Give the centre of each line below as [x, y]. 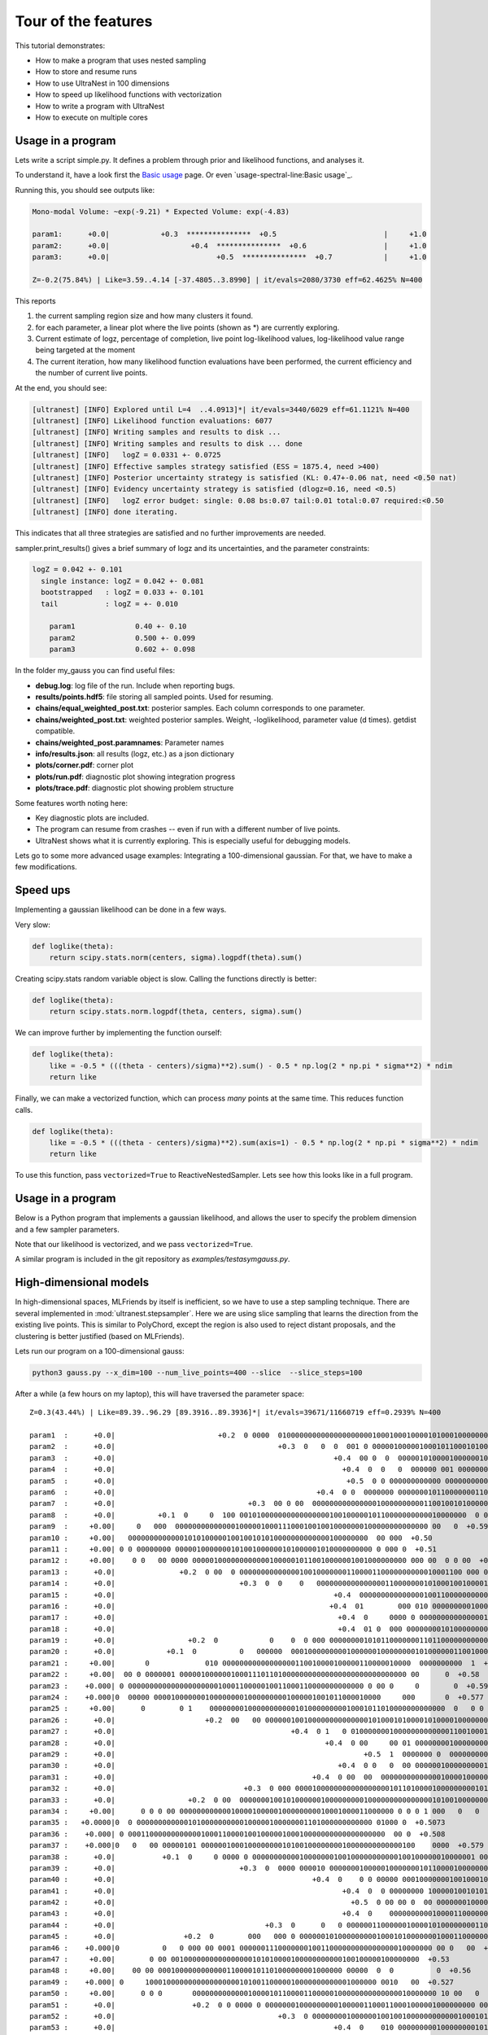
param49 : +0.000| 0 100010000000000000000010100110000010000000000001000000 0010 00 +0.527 [242, 1982]
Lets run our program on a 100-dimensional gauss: [100, 1350]
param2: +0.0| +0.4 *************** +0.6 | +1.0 [229, 245]
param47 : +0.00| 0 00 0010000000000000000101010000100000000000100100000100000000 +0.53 [240, 1959]
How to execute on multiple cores [91, 117]
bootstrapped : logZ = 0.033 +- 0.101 [122, 593]
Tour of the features [84, 21]
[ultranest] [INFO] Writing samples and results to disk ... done [167, 443]
